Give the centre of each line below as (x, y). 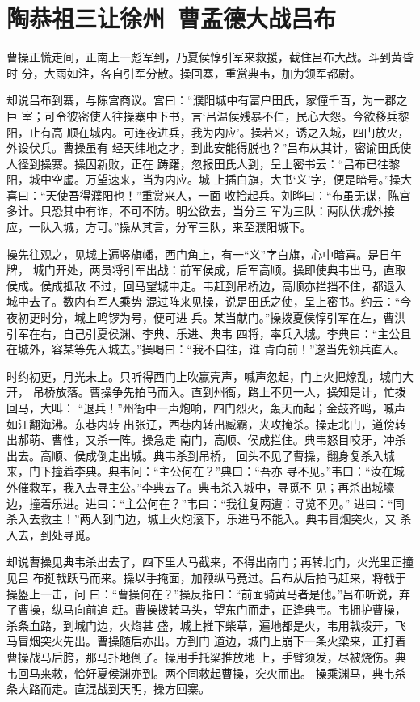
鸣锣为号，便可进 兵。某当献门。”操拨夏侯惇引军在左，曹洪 (251, 317)
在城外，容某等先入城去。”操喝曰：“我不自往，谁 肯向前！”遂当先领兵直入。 (206, 349)
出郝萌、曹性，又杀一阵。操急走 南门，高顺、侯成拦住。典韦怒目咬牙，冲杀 (206, 440)
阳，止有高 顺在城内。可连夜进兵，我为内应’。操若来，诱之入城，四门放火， (208, 131)
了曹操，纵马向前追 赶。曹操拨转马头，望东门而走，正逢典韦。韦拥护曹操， (206, 609)
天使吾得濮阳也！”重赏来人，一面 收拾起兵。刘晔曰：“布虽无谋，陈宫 (228, 195)
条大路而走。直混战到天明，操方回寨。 (108, 689)
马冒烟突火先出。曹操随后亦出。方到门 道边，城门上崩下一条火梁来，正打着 (206, 641)
